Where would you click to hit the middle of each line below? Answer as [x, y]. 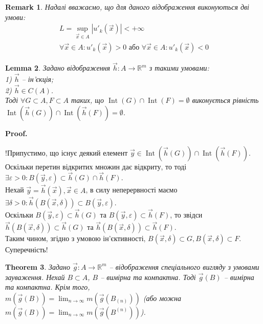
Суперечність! [27, 250]
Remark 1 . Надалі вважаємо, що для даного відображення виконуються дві [127, 7]
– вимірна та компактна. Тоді [148, 277]
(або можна [162, 298]
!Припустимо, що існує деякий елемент [67, 152]
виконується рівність [225, 100]
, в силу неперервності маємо [131, 190]
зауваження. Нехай [35, 277]
